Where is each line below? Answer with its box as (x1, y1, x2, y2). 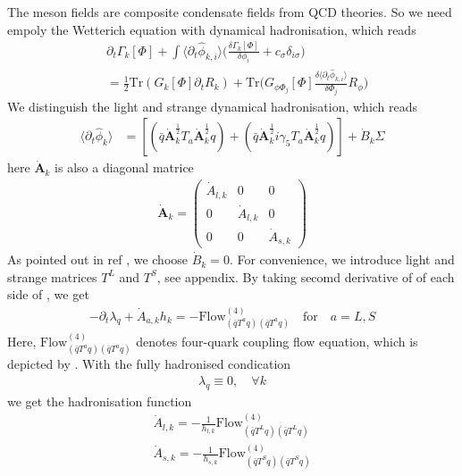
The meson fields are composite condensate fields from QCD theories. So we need (7, 3, 452, 21)
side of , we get (7, 285, 89, 304)
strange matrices (7, 267, 97, 286)
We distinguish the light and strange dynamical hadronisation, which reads (7, 96, 418, 115)
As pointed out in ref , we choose (7, 250, 189, 269)
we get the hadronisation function (7, 391, 192, 410)
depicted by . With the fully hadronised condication (7, 355, 291, 373)
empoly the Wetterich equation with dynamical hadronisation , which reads (7, 20, 416, 38)
